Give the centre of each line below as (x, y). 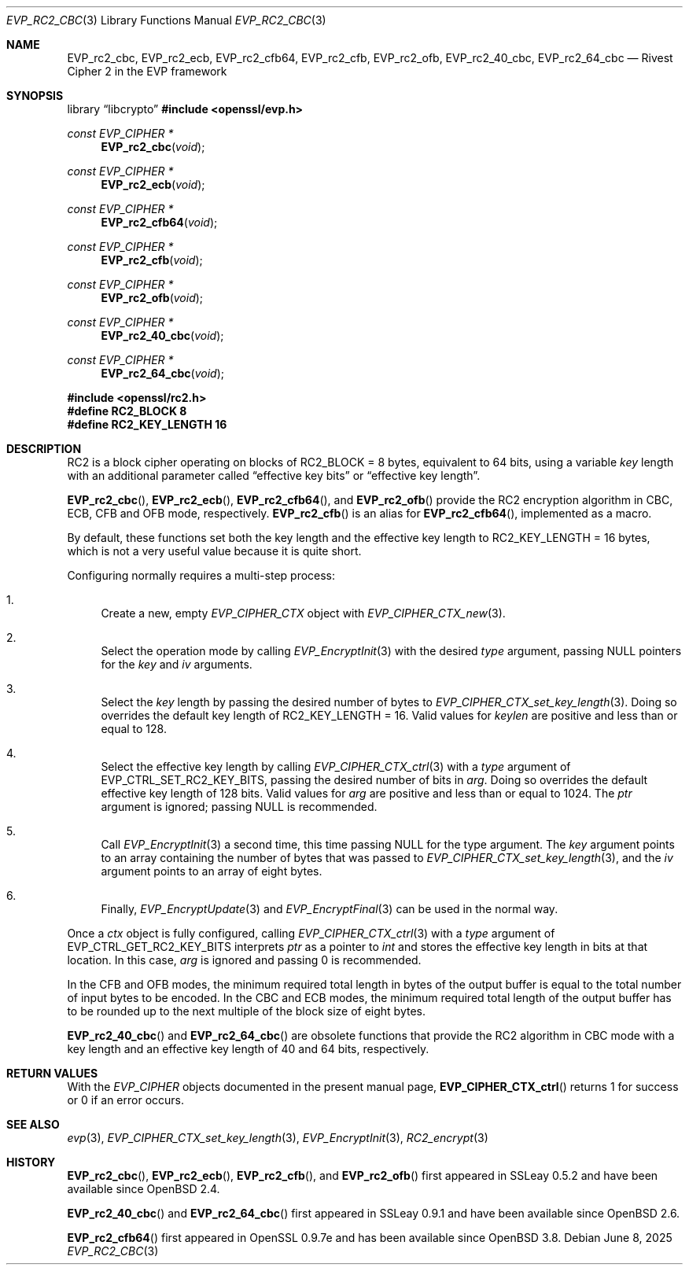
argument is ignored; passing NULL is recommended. (239, 807)
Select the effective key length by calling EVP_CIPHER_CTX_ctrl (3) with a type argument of (336, 766)
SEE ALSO (33, 1124)
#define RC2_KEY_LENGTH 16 (147, 424)
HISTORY (31, 1162)
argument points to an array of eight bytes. (212, 871)
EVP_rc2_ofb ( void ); (152, 298)
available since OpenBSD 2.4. (144, 1189)
